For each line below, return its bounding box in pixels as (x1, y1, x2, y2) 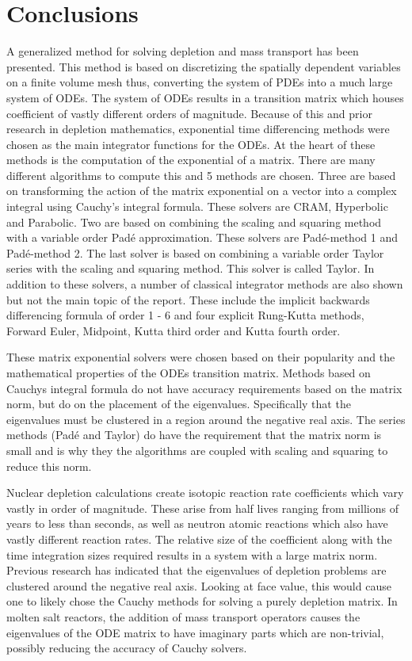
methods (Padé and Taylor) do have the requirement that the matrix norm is (6, 426, 382, 443)
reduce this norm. (6, 457, 92, 474)
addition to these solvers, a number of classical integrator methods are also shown (6, 276, 403, 292)
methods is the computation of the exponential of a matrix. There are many (6, 151, 376, 168)
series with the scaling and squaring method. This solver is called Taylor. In (6, 260, 375, 277)
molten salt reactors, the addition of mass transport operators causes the (6, 608, 360, 625)
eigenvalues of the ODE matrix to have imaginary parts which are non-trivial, (6, 624, 384, 640)
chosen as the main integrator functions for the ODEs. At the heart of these (6, 136, 376, 152)
